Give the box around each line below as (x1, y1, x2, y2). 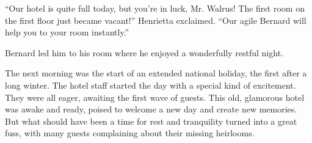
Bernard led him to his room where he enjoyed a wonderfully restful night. (5, 46, 283, 59)
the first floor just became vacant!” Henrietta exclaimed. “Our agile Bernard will (5, 13, 307, 26)
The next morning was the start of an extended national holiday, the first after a (5, 67, 307, 79)
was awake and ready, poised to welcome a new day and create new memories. (5, 103, 297, 116)
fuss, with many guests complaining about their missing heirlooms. (5, 127, 255, 139)
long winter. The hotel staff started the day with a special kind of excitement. (5, 78, 296, 91)
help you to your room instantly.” (5, 26, 129, 38)
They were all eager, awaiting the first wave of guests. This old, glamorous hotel (5, 90, 305, 103)
